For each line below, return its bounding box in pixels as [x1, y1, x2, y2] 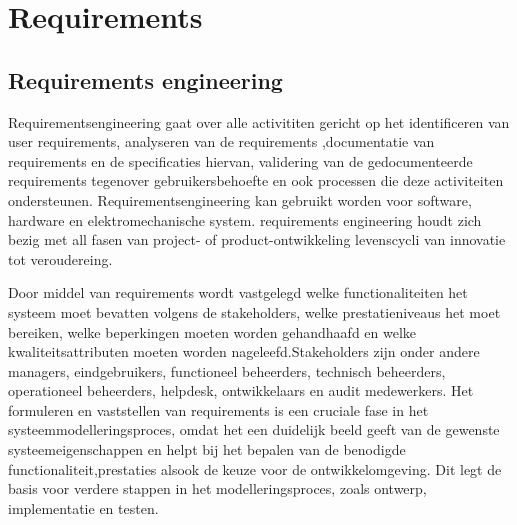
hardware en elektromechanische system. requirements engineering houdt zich [8, 209, 482, 230]
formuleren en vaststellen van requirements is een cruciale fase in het [8, 399, 429, 420]
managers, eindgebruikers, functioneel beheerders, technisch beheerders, [8, 360, 446, 381]
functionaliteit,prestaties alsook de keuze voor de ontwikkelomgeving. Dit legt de [8, 458, 502, 479]
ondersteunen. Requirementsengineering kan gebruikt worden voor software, [8, 189, 472, 210]
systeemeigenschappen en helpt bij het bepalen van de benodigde [8, 439, 406, 460]
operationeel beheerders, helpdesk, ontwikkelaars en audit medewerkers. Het [8, 380, 474, 401]
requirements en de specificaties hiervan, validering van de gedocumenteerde [8, 150, 473, 171]
